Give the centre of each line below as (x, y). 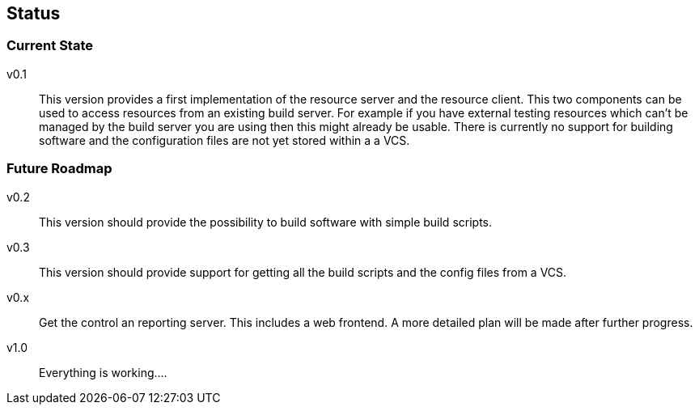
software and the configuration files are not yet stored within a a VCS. (225, 140)
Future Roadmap (59, 169)
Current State (50, 46)
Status (34, 13)
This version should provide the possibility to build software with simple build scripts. (266, 222)
